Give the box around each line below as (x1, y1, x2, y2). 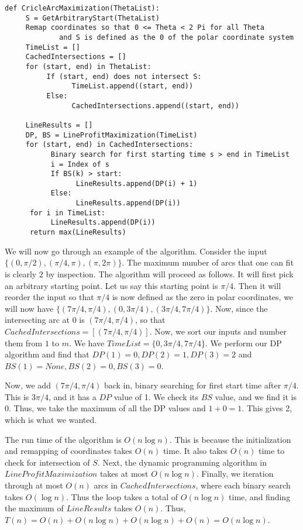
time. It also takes (163, 445, 228, 457)
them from (5, 336, 43, 349)
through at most (5, 479, 63, 491)
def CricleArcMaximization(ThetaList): (5, 4, 160, 12)
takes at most (99, 467, 149, 480)
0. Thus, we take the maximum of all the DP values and (5, 402, 206, 414)
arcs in (94, 479, 118, 491)
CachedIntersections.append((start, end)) (71, 101, 239, 110)
